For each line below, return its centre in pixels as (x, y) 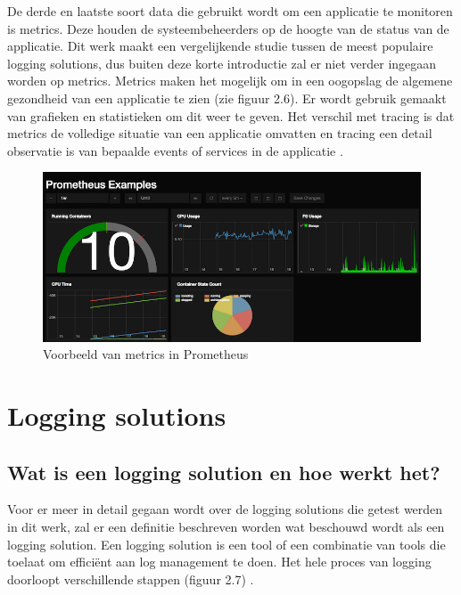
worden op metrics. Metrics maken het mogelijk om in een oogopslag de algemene (230, 81)
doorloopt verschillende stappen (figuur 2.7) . (131, 579)
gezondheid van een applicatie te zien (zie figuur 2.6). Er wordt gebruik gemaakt (227, 98)
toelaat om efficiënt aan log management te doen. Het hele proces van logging (219, 562)
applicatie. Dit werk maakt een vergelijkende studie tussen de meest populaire (220, 46)
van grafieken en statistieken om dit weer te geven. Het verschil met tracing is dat (231, 115)
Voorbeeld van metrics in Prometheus (146, 354)
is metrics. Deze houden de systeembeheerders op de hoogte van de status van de (228, 28)
